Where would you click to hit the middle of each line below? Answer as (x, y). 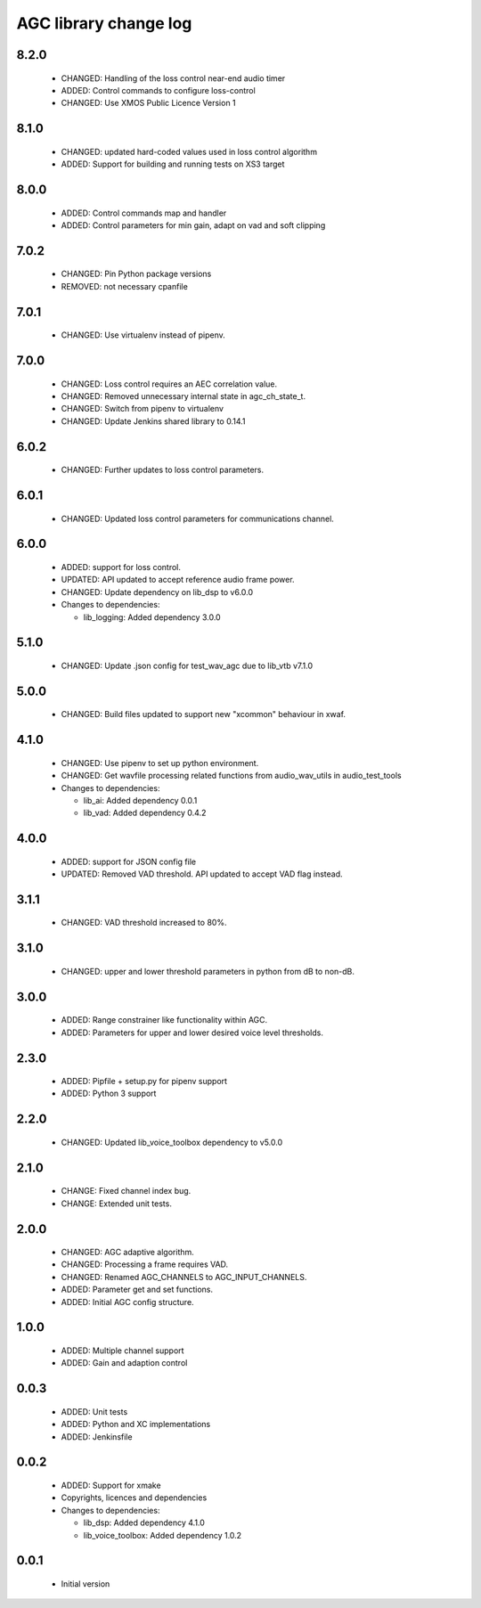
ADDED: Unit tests (94, 1411)
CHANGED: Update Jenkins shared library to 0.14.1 (153, 421)
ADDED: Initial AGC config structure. (128, 1302)
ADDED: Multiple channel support (122, 1351)
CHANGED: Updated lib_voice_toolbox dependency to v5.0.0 (172, 1142)
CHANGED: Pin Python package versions (136, 274)
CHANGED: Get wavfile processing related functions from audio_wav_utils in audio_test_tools (231, 776)
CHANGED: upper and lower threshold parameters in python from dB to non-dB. (208, 971)
